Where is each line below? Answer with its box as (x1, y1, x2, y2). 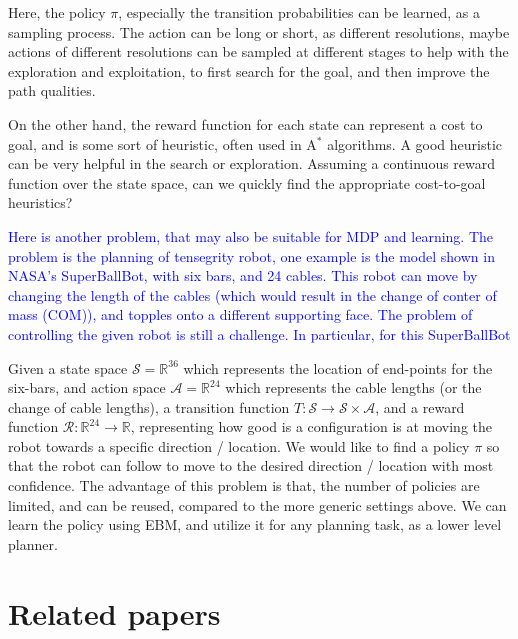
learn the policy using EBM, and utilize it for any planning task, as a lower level (8, 514, 502, 535)
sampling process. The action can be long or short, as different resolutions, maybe (8, 21, 510, 42)
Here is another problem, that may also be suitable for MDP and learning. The (8, 225, 494, 246)
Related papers (8, 592, 221, 633)
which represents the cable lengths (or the (225, 377, 482, 398)
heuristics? (8, 192, 73, 213)
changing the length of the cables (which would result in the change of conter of (8, 284, 497, 305)
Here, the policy (8, 2, 106, 22)
